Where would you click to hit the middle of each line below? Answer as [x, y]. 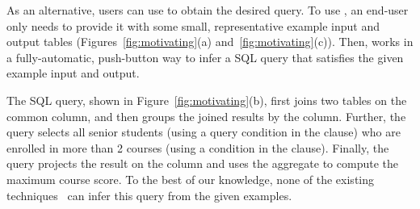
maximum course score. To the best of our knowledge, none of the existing [190, 179]
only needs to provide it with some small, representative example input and [193, 25]
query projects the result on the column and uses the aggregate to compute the [202, 163]
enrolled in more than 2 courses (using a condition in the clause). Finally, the [198, 147]
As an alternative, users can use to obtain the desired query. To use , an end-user [208, 10]
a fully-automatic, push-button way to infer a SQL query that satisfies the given [205, 57]
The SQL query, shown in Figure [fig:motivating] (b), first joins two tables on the [207, 100]
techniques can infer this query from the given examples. [149, 195]
